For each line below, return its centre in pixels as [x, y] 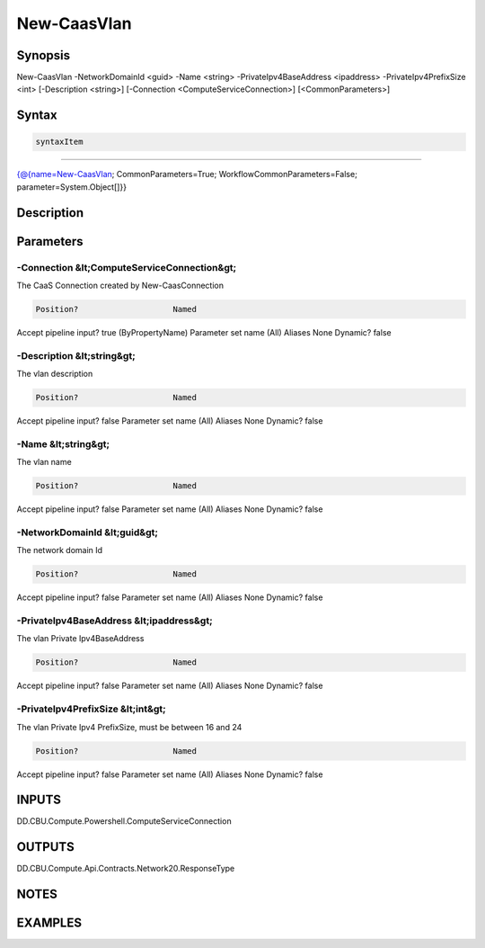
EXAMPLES [49, 923]
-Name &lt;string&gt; [63, 443]
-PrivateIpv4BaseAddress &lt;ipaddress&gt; [115, 621]
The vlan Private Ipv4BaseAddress [80, 639]
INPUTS [39, 800]
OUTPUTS [46, 847]
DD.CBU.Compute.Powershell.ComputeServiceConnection [124, 821]
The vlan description [55, 374]
